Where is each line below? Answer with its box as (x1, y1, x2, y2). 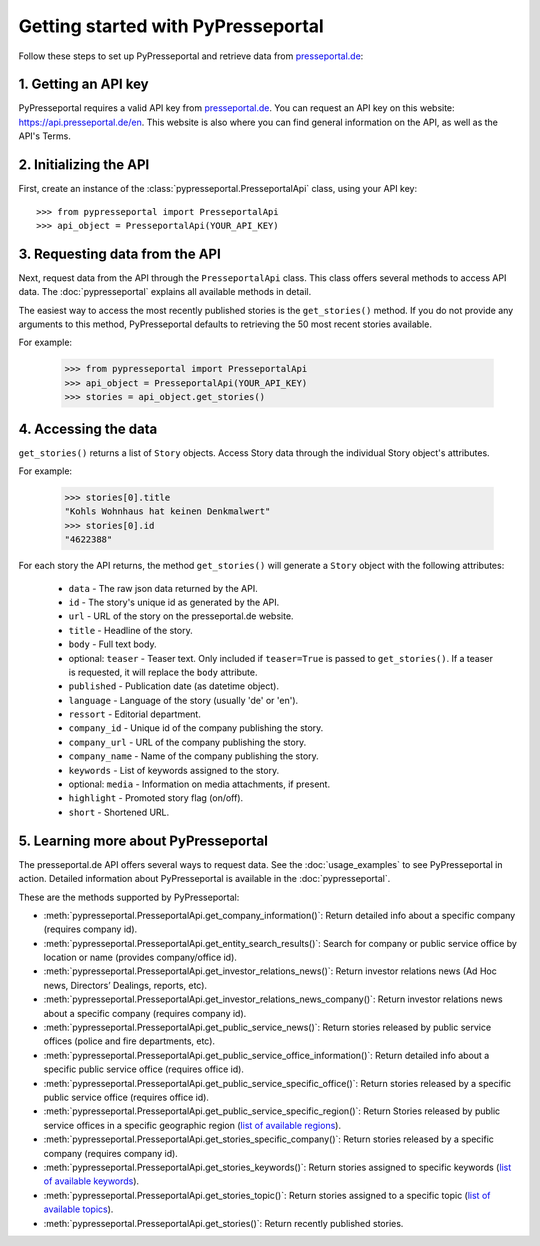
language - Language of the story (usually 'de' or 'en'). (68, 694, 299, 706)
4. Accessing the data (18, 420, 158, 437)
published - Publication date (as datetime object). (68, 680, 280, 692)
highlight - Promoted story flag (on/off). (68, 792, 244, 804)
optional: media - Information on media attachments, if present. (68, 778, 330, 790)
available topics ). (43, 1203, 114, 1215)
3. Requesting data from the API (18, 245, 222, 262)
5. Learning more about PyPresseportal (18, 832, 269, 849)
